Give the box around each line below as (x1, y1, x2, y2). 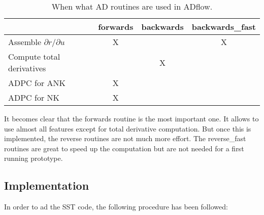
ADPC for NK (8, 92, 59, 103)
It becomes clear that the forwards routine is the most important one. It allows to (4, 113, 259, 123)
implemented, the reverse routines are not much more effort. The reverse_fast (4, 133, 246, 144)
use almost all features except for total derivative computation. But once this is (4, 123, 251, 134)
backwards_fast (191, 21, 256, 32)
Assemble (8, 36, 42, 48)
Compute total (8, 51, 60, 62)
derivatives (8, 62, 46, 74)
